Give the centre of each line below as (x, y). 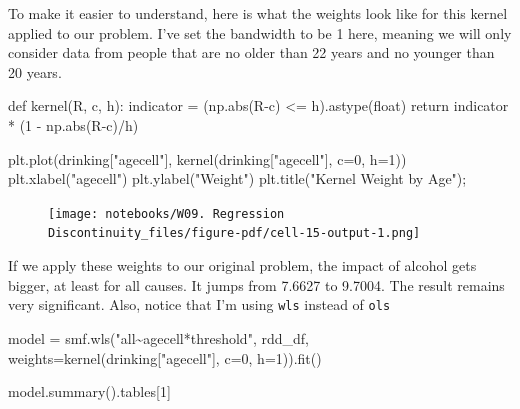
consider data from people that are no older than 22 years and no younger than (251, 52)
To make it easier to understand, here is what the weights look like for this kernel (258, 13)
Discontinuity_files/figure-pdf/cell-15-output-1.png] (234, 233)
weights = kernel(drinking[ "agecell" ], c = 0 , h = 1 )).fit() (165, 357)
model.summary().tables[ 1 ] (89, 391)
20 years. (35, 71)
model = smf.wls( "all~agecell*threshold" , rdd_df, (158, 337)
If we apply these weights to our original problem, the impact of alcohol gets (242, 265)
